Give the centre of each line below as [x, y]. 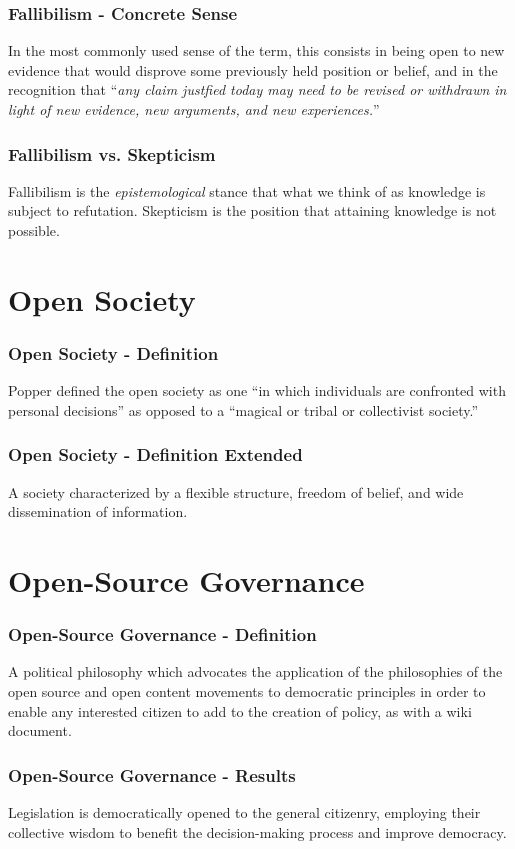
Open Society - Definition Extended [155, 454]
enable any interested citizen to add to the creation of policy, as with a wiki [240, 710]
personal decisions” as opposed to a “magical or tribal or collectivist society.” [243, 409]
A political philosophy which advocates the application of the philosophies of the [255, 671]
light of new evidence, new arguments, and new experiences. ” [194, 109]
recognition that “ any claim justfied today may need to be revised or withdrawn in [257, 89]
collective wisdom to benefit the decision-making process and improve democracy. [257, 831]
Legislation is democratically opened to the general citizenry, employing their [244, 811]
